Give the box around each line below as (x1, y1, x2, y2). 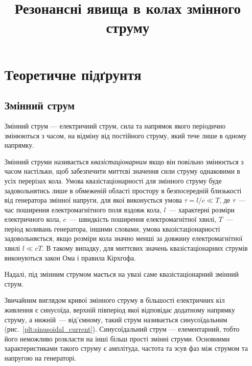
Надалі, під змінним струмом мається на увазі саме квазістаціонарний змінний (4, 269, 239, 279)
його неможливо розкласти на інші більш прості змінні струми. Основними (4, 333, 230, 343)
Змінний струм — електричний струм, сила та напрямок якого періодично (4, 120, 226, 131)
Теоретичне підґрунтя (4, 64, 141, 84)
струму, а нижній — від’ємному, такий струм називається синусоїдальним (4, 314, 228, 324)
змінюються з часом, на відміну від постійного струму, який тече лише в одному (4, 130, 247, 140)
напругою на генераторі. (4, 353, 76, 363)
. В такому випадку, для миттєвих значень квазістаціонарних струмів (42, 243, 248, 253)
